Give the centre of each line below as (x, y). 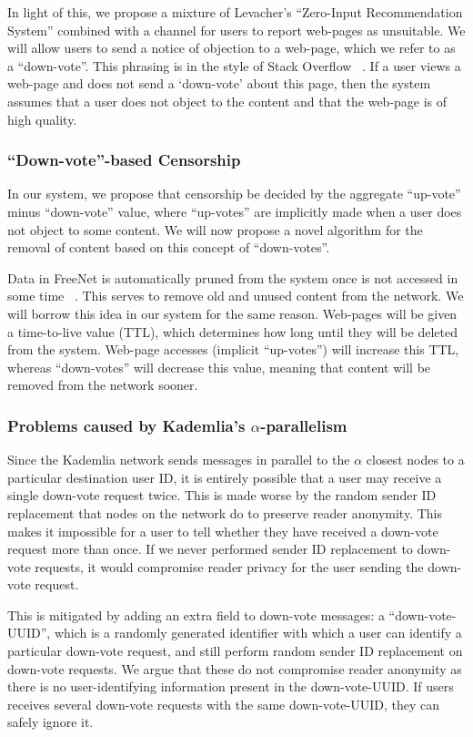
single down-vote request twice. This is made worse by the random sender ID (222, 495)
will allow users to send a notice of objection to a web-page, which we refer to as (231, 48)
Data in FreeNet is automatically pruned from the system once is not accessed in (233, 277)
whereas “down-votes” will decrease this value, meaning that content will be (219, 367)
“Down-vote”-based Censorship (124, 160)
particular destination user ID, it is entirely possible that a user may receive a (225, 477)
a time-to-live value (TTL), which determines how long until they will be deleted (232, 331)
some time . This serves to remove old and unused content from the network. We (236, 296)
